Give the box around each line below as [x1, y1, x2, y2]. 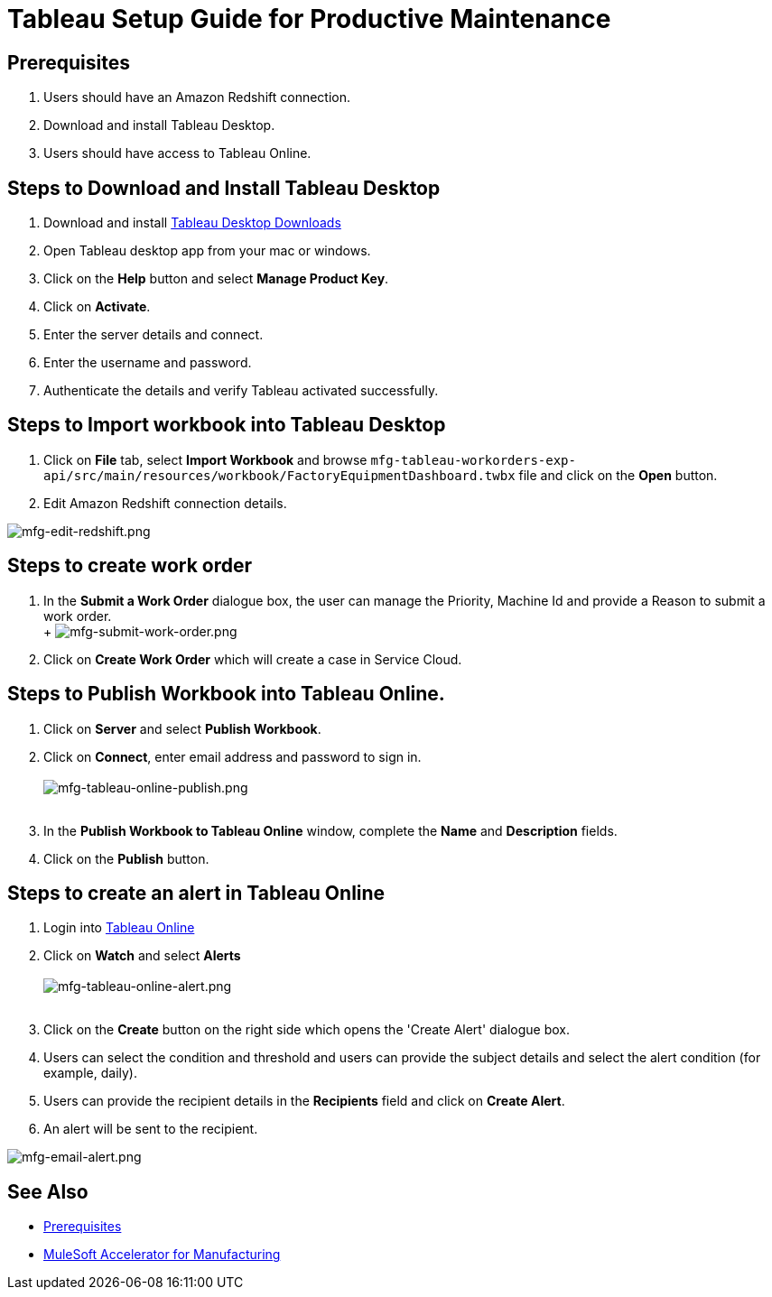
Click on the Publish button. [43, 850, 209, 866]
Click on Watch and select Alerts [43, 948, 241, 964]
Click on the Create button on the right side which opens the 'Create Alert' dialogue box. [43, 1022, 570, 1038]
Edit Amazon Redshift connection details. [43, 495, 287, 511]
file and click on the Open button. [518, 467, 718, 483]
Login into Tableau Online [43, 920, 195, 936]
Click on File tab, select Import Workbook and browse [43, 451, 367, 468]
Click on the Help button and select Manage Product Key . [43, 271, 389, 287]
